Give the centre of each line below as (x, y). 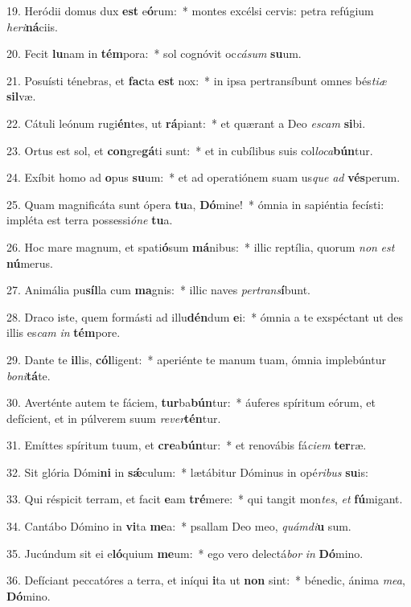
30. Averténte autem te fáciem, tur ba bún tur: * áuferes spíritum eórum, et (191, 402)
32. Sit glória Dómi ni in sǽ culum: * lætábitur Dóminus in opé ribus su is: (187, 472)
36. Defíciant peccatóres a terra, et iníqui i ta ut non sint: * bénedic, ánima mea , (206, 580)
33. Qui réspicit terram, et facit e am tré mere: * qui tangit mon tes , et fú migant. (205, 499)
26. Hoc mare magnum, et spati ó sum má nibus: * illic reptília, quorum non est (201, 246)
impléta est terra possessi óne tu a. (90, 220)
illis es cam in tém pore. (64, 332)
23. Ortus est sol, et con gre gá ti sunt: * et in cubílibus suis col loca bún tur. (190, 150)
